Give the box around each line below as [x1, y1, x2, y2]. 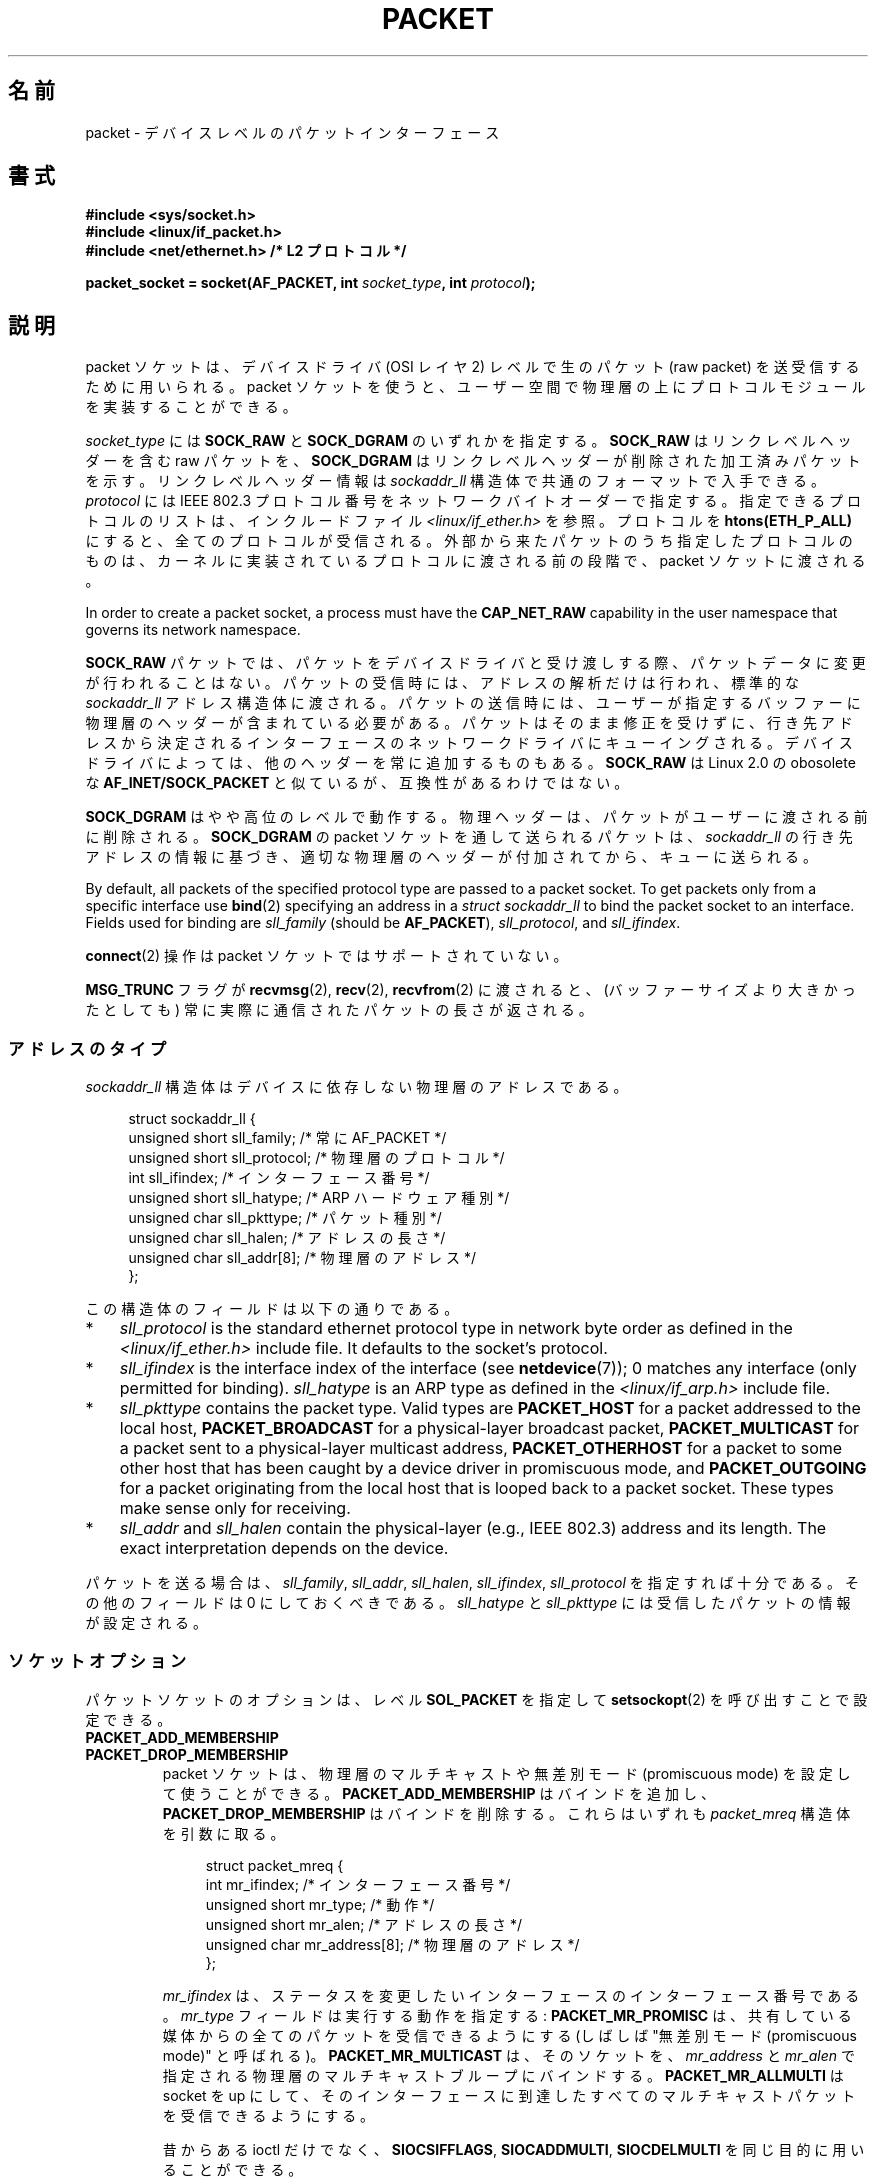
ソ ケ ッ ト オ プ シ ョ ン [8, 1651, 187, 1672]
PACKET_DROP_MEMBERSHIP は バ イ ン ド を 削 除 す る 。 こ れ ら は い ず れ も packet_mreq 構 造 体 [162, 1804, 851, 1822]
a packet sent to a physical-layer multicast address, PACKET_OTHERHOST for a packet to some [119, 1438, 843, 1459]
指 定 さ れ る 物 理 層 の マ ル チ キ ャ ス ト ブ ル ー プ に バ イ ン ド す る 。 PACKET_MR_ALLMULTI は [162, 2066, 844, 2084]
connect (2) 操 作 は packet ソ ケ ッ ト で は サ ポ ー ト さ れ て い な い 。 [85, 947, 568, 965]
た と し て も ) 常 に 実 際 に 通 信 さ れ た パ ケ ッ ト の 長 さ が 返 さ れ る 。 [85, 1001, 593, 1019]
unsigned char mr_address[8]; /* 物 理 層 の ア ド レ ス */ [205, 1935, 580, 1953]
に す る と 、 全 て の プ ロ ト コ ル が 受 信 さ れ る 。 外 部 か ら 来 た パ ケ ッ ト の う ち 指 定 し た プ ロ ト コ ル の [85, 532, 853, 550]
